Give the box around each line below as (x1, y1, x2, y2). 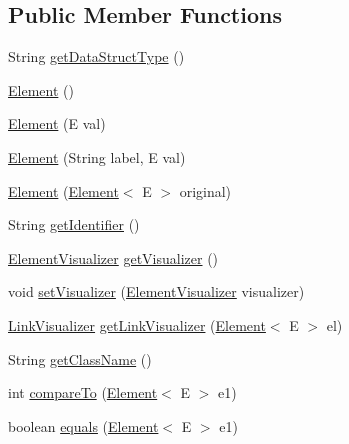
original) (179, 180, 232, 201)
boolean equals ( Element (8, 415, 159, 436)
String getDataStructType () (8, 46, 185, 67)
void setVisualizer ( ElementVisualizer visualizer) (8, 281, 305, 302)
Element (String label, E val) (8, 146, 186, 167)
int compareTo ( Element (8, 382, 158, 403)
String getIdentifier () (8, 214, 140, 235)
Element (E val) (8, 113, 106, 134)
